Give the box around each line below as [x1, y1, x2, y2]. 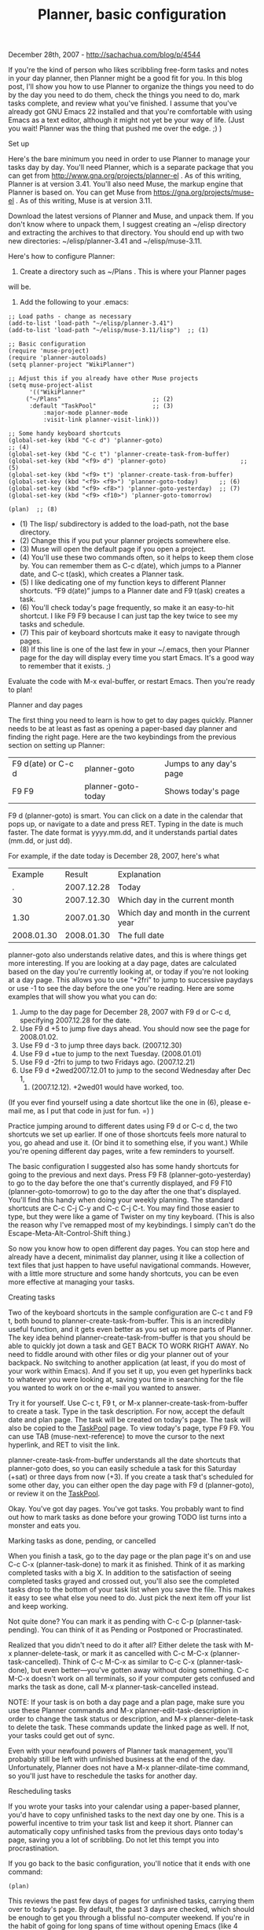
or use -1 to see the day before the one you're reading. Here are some [8, 984, 235, 993]
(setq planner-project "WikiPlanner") [8, 360, 135, 369]
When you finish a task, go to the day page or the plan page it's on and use [8, 1551, 251, 1561]
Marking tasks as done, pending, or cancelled [8, 1536, 156, 1546]
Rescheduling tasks [8, 1787, 72, 1796]
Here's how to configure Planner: [8, 252, 115, 261]
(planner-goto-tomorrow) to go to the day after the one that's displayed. [8, 1187, 241, 1196]
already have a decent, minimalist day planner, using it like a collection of [8, 1252, 245, 1262]
